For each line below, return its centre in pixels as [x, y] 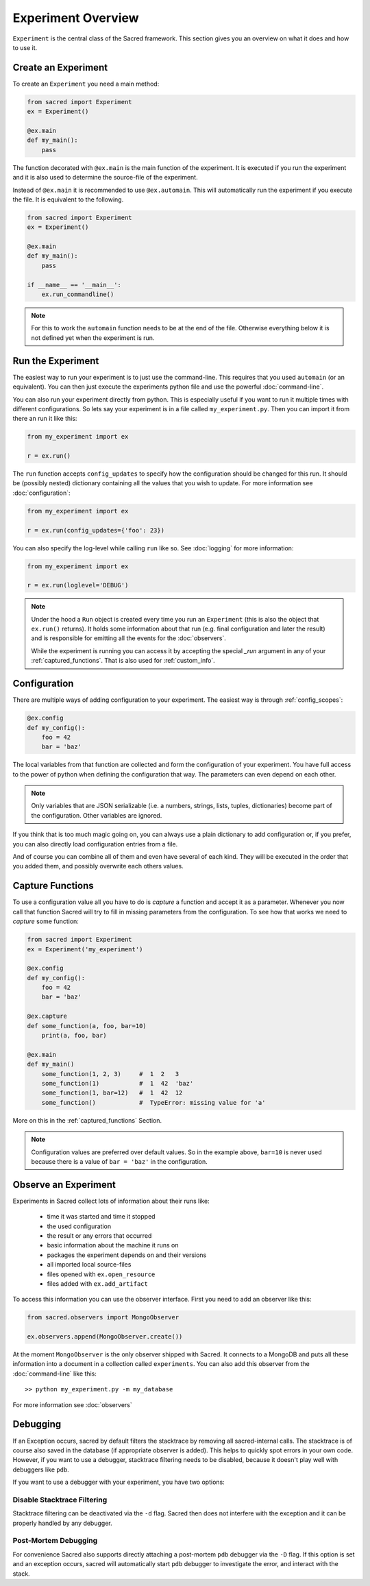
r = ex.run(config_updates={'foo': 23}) [96, 530]
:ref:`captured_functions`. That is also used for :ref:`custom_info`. [123, 661]
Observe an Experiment [64, 1185]
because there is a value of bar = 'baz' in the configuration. [120, 1161]
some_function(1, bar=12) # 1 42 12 [112, 1093]
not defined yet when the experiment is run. [93, 338]
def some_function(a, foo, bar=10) [87, 1026]
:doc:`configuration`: [41, 493]
